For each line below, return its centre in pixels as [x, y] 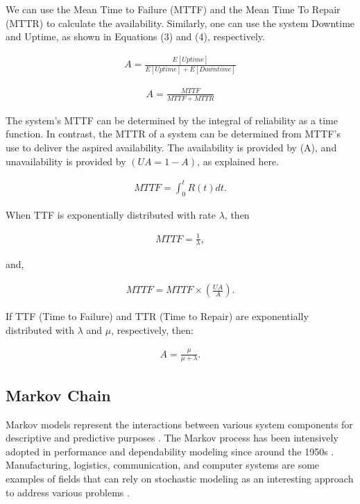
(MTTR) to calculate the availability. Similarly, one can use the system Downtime [180, 23]
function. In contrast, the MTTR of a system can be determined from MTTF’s [173, 134]
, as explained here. [238, 161]
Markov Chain [58, 395]
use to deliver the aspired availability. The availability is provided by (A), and [171, 147]
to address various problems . [68, 492]
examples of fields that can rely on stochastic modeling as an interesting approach [180, 479]
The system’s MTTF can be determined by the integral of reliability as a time [172, 120]
